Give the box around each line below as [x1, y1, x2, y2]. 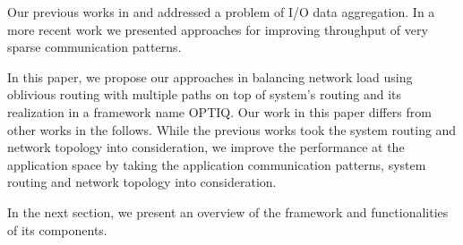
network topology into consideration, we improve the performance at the [7, 138, 405, 156]
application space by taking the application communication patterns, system [7, 155, 426, 173]
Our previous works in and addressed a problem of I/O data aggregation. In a [7, 3, 435, 21]
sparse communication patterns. [7, 38, 182, 56]
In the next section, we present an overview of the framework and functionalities [7, 202, 449, 221]
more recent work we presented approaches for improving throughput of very [7, 20, 428, 38]
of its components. [7, 220, 107, 239]
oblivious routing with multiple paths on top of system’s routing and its [7, 85, 402, 104]
